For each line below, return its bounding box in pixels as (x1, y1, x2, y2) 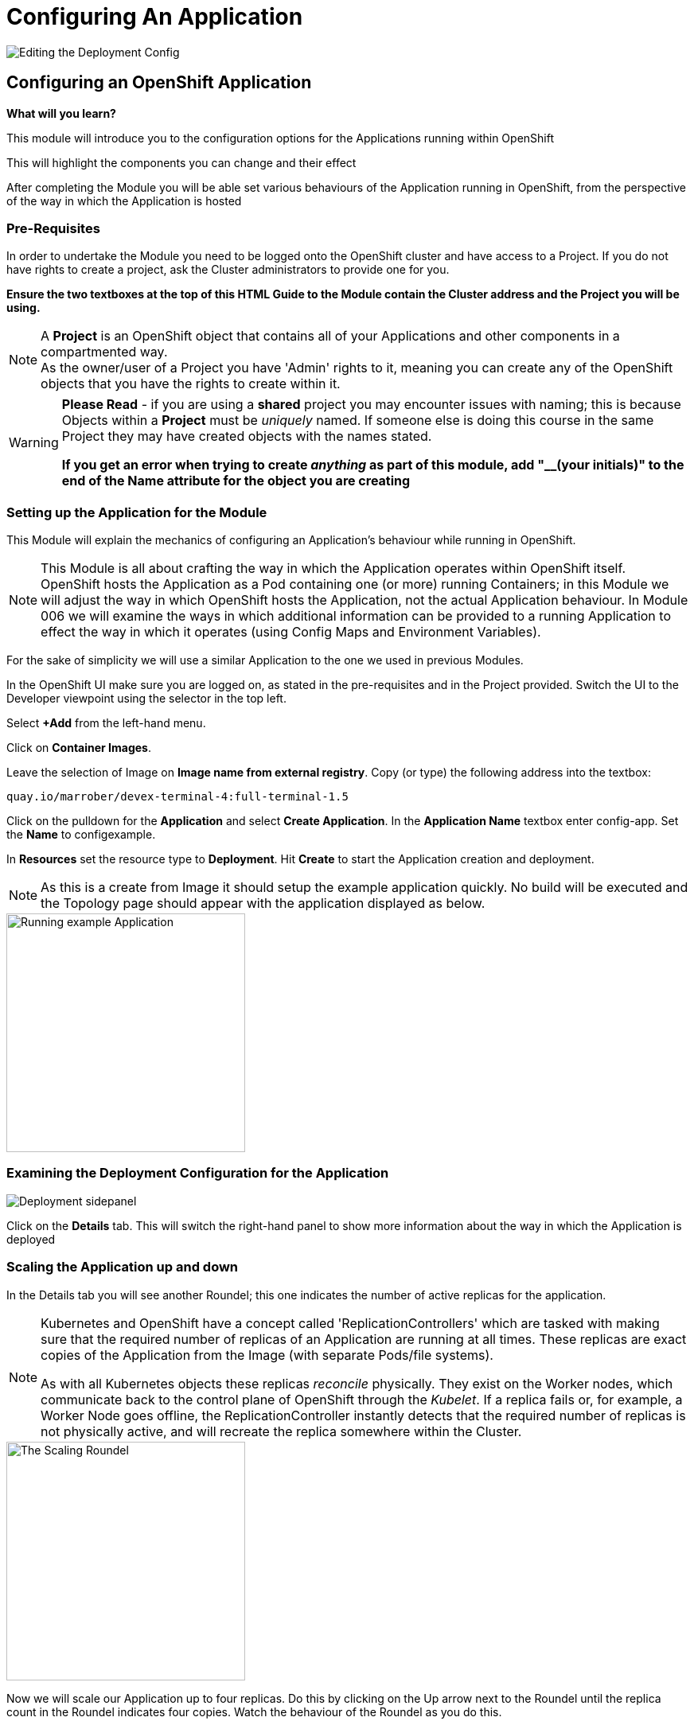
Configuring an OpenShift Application (6, 72, 312, 93)
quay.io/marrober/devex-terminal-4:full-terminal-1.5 (6, 790, 349, 804)
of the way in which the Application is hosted (6, 193, 242, 208)
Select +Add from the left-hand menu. (6, 716, 206, 730)
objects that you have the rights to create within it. (41, 376, 341, 392)
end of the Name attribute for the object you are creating (61, 473, 411, 489)
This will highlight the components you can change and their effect (6, 155, 357, 169)
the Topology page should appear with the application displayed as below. (41, 895, 485, 912)
